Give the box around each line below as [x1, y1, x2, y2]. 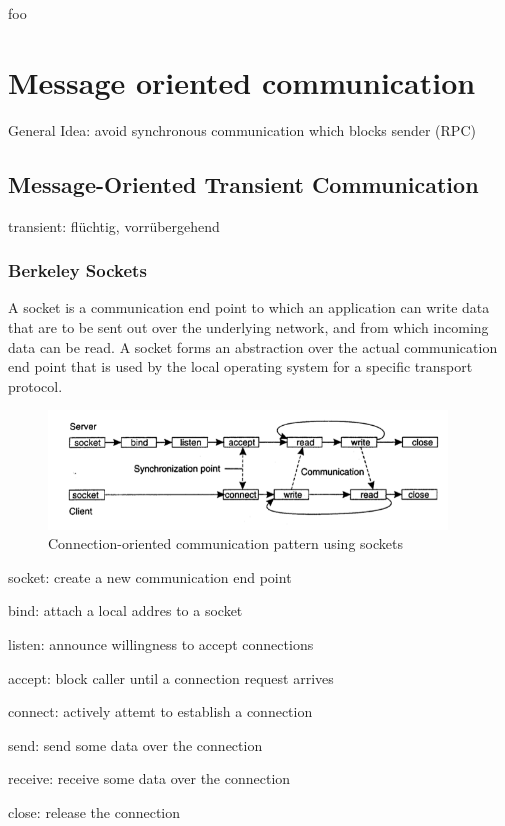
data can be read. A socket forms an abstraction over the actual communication [8, 336, 498, 357]
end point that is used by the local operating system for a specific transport [8, 356, 473, 377]
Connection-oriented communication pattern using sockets [48, 533, 403, 554]
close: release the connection [8, 801, 181, 822]
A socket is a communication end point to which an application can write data [8, 297, 490, 318]
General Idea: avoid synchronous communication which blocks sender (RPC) [8, 119, 476, 140]
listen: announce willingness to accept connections [8, 633, 314, 654]
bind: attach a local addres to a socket [8, 600, 243, 621]
